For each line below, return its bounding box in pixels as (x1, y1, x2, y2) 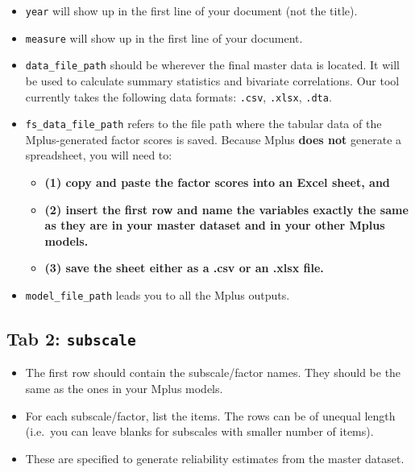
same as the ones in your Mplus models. (25, 380, 223, 397)
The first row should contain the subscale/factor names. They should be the (25, 364, 401, 381)
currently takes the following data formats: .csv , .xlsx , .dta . (25, 88, 332, 105)
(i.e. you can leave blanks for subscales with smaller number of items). (25, 423, 374, 440)
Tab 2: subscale (6, 326, 136, 351)
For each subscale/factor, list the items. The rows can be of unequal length (25, 407, 396, 424)
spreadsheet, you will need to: (25, 147, 172, 164)
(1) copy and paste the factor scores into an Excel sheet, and (44, 174, 390, 191)
